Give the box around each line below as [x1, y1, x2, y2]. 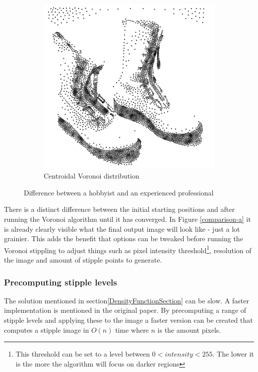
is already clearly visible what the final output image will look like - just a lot [4, 223, 240, 234]
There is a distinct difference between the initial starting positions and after [4, 204, 235, 214]
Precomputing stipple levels [4, 276, 117, 288]
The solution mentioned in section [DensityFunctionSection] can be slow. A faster [4, 295, 249, 305]
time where [115, 324, 149, 335]
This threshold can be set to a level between [15, 349, 150, 359]
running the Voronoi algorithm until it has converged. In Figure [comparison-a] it [4, 213, 251, 224]
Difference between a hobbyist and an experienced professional [24, 187, 214, 197]
